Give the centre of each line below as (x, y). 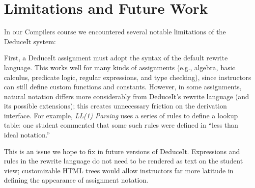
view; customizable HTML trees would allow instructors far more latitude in (119, 170)
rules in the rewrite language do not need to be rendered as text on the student (124, 161)
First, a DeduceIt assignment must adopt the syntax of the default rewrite (116, 58)
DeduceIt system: (30, 41)
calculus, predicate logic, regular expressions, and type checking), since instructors (127, 77)
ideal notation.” (27, 135)
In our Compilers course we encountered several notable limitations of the (115, 32)
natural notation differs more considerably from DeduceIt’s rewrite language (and (127, 96)
